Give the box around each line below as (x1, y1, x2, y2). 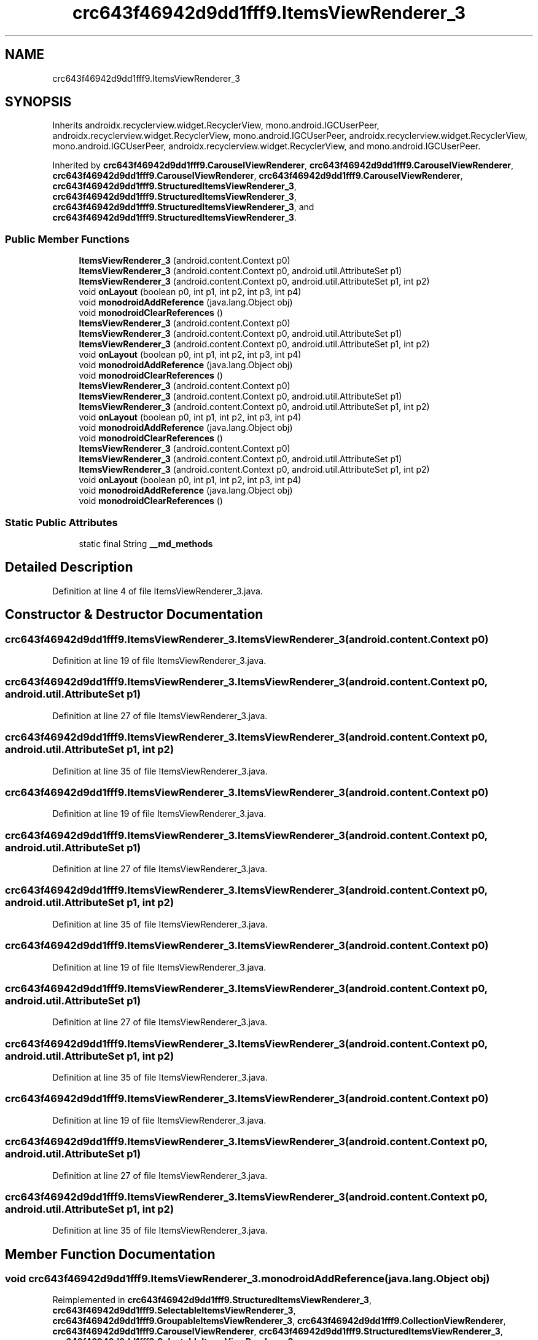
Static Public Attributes (5, 516, 118, 529)
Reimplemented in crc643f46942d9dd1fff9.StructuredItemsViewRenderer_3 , (52, 1295, 372, 1306)
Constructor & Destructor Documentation (5, 607, 263, 623)
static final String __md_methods (79, 538, 213, 549)
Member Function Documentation (5, 1246, 216, 1262)
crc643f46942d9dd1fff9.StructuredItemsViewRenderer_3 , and (52, 202, 314, 213)
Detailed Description (5, 559, 133, 575)
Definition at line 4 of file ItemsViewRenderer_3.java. (52, 585, 263, 596)
